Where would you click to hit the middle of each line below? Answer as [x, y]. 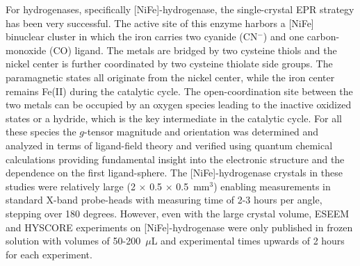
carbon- [323, 36]
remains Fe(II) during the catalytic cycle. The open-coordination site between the [179, 91]
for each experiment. [49, 254]
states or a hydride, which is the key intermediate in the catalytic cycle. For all [174, 118]
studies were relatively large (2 [71, 186]
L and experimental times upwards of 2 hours [248, 241]
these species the [41, 132]
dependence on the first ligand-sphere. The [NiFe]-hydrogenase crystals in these [174, 173]
